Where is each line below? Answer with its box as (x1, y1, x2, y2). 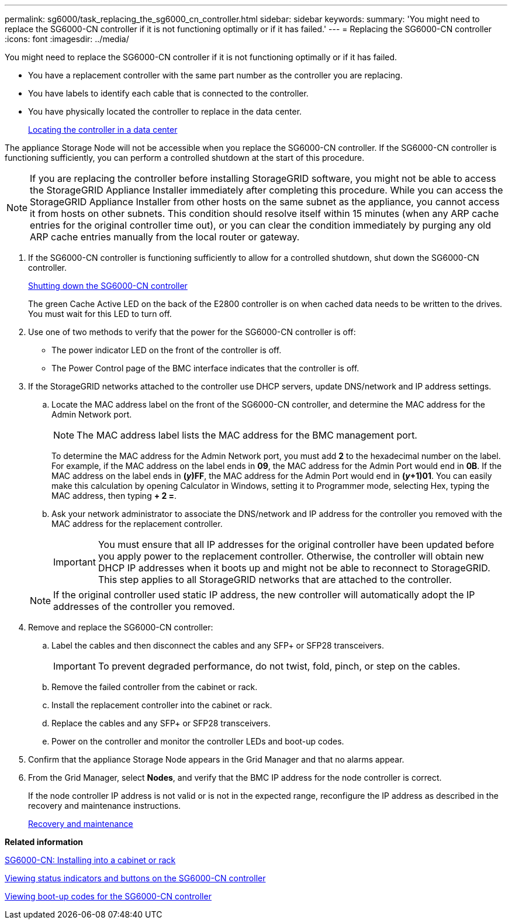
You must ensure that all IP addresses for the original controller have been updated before (98, 539, 494, 550)
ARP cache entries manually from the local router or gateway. (30, 231, 300, 243)
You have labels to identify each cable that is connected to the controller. (28, 88, 309, 98)
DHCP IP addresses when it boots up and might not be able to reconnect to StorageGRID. (98, 562, 490, 574)
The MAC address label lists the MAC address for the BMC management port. (77, 429, 417, 441)
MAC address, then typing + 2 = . (51, 491, 177, 501)
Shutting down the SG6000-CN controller (28, 281, 188, 291)
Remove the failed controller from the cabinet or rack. (51, 682, 258, 692)
